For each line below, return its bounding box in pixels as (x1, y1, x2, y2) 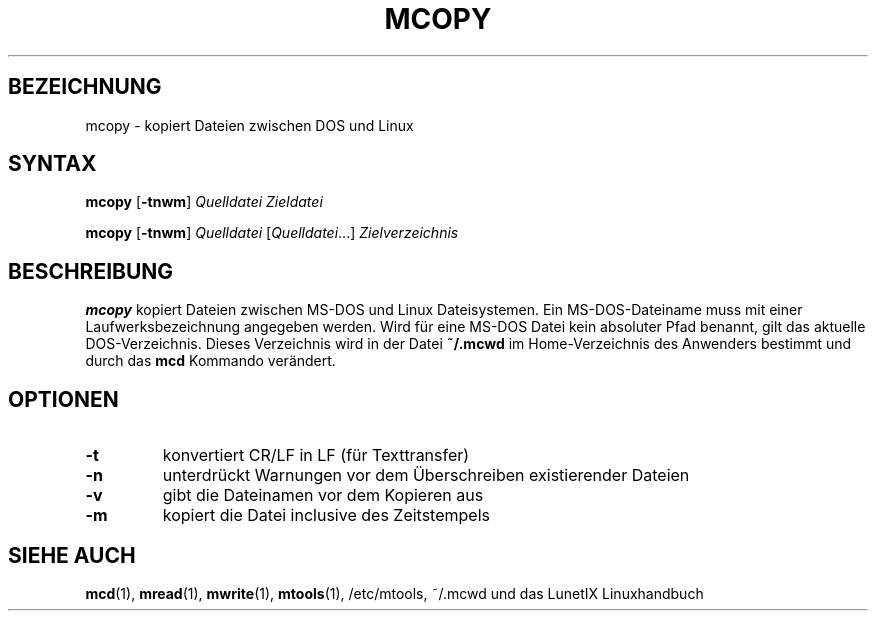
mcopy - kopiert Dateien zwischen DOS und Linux (85, 116, 414, 134)
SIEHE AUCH (8, 542, 136, 568)
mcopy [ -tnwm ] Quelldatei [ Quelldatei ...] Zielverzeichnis (85, 224, 459, 242)
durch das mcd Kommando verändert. (85, 352, 336, 370)
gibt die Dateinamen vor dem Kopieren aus (162, 485, 484, 506)
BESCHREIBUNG (8, 258, 174, 284)
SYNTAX (8, 151, 97, 177)
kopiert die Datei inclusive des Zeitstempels (162, 505, 490, 526)
